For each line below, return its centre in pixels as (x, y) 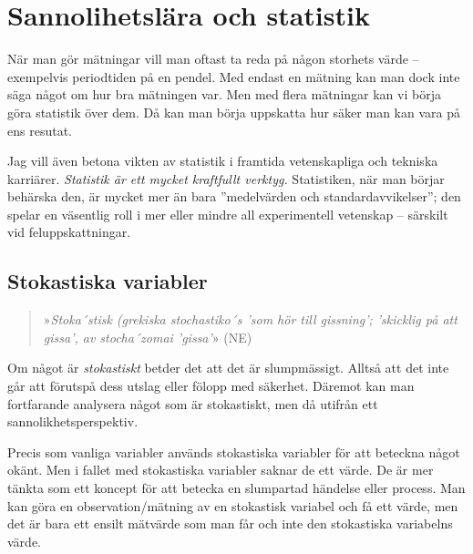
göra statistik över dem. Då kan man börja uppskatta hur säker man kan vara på (234, 112)
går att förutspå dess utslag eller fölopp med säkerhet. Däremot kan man (211, 386)
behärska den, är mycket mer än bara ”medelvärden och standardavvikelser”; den (234, 196)
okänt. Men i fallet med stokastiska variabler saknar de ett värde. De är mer (221, 470)
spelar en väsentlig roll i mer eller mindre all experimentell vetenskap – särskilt (228, 214)
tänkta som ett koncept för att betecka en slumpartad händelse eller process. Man (236, 488)
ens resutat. (40, 130)
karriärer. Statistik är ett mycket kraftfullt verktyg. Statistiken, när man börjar (226, 178)
